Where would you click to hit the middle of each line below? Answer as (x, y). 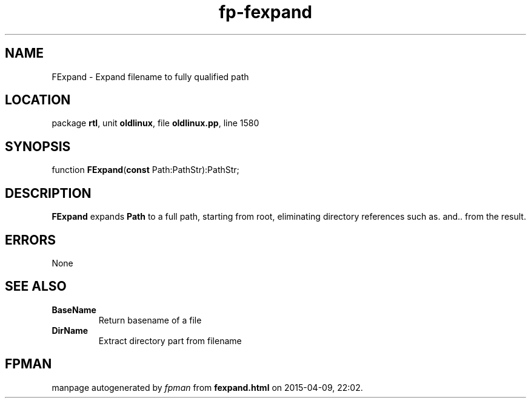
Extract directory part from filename (170, 340)
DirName (70, 330)
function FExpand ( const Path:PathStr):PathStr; (145, 170)
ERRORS (31, 240)
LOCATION (38, 100)
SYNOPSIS (38, 146)
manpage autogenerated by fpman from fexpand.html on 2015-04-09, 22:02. (207, 387)
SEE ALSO (36, 286)
